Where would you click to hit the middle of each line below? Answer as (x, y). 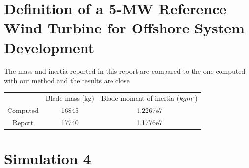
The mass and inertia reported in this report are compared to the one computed (125, 70)
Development (49, 47)
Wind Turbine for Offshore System (124, 28)
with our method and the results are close (67, 80)
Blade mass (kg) (70, 98)
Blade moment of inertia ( (140, 98)
